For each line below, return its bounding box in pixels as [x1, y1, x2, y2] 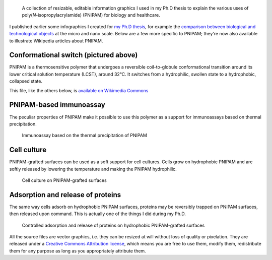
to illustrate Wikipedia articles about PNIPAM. [9, 38, 103, 44]
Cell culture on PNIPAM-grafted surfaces [22, 177, 107, 183]
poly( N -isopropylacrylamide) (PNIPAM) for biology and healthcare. [22, 12, 161, 18]
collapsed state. [9, 78, 43, 84]
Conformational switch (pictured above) [9, 51, 138, 59]
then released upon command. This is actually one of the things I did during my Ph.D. [9, 211, 186, 217]
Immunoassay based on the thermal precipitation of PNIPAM [22, 133, 147, 139]
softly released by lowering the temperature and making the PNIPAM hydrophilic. [9, 166, 177, 172]
